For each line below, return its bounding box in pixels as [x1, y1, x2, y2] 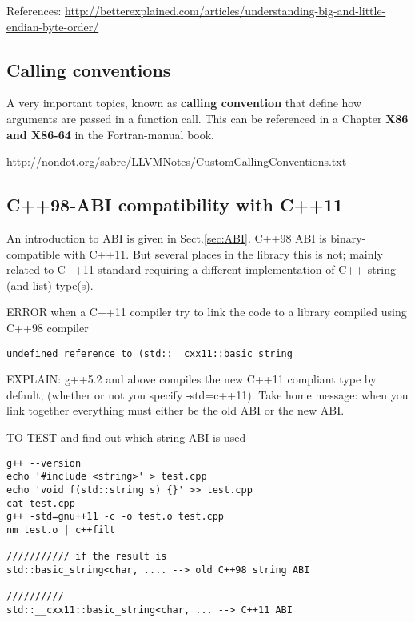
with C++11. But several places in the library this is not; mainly [63, 245, 383, 262]
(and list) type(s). [6, 276, 94, 293]
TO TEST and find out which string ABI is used [6, 428, 246, 445]
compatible [6, 245, 60, 262]
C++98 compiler [6, 319, 89, 335]
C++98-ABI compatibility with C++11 [6, 192, 344, 217]
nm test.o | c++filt [6, 524, 116, 536]
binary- [330, 229, 366, 246]
